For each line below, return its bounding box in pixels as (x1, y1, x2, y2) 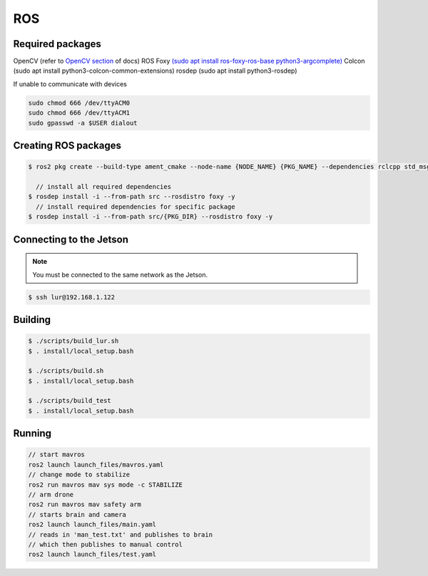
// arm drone (28, 490, 74, 499)
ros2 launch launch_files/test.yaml (28, 550, 157, 559)
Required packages (13, 38, 101, 50)
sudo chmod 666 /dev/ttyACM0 (28, 98, 131, 107)
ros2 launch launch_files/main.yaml (28, 520, 157, 529)
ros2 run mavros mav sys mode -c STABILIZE (28, 480, 183, 488)
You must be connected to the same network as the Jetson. (32, 270, 208, 279)
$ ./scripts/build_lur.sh (28, 337, 119, 345)
